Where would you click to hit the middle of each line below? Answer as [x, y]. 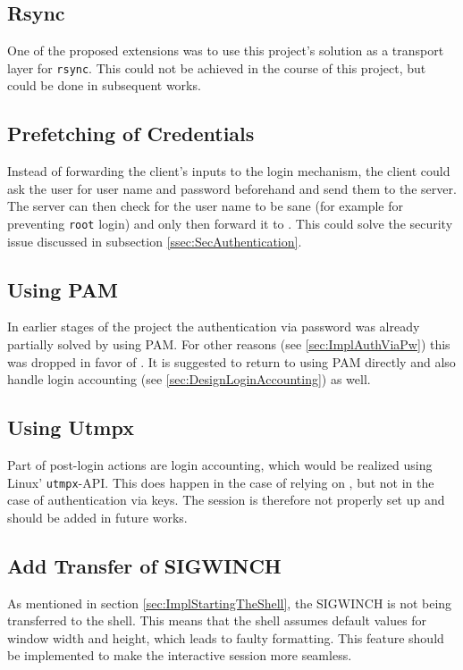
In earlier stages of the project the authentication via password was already [214, 327]
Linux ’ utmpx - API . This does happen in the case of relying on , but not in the [221, 482]
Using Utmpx [71, 427]
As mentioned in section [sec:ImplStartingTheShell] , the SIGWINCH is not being [230, 603]
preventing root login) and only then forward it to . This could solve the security [230, 224]
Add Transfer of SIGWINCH [144, 565]
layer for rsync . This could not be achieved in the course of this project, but [217, 67]
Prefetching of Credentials [131, 134]
